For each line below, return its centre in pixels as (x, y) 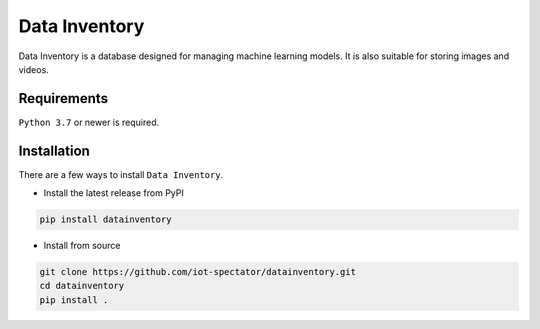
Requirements (63, 98)
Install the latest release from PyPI (114, 193)
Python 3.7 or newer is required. (89, 122)
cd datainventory (82, 286)
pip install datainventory (105, 219)
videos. (33, 69)
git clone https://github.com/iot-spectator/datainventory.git (198, 272)
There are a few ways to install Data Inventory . (121, 174)
